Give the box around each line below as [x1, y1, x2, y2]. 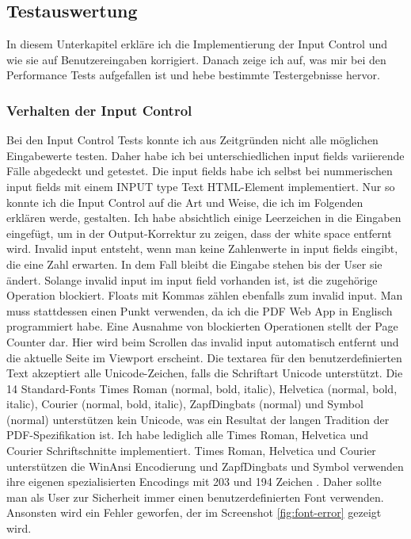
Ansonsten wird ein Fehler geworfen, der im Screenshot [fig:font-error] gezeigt [6, 504, 382, 521]
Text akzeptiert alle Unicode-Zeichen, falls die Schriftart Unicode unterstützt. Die [6, 365, 403, 381]
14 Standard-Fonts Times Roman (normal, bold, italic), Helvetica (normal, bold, [6, 380, 398, 396]
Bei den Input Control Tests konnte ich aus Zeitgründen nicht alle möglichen [6, 132, 379, 148]
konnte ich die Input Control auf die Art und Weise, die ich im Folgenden [6, 193, 363, 210]
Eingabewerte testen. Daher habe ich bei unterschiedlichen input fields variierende [6, 147, 405, 163]
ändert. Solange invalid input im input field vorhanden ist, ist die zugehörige [6, 271, 378, 288]
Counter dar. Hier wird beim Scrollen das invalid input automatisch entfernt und [6, 333, 399, 350]
